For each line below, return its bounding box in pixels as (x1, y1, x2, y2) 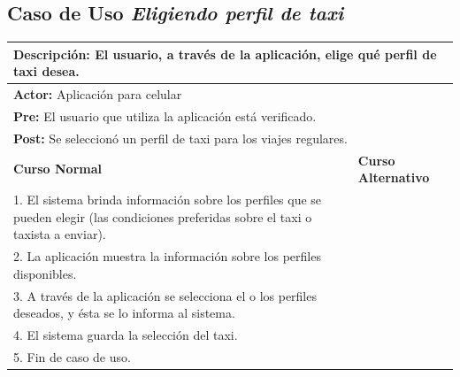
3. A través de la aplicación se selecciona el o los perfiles (13, 286, 317, 304)
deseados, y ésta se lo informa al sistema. (13, 304, 235, 322)
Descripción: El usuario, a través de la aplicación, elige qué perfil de (13, 44, 437, 63)
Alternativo (357, 168, 430, 187)
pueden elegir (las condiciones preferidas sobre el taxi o (13, 207, 312, 226)
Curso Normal (13, 159, 102, 178)
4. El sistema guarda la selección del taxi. (13, 326, 238, 344)
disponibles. (13, 264, 77, 282)
